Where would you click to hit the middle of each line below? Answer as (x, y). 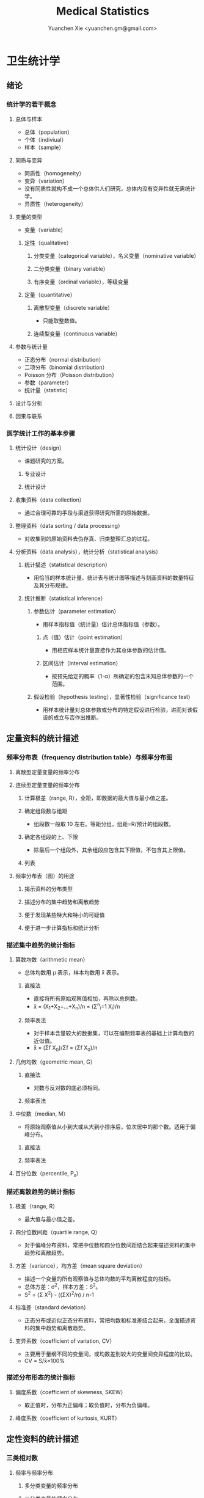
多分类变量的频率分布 (51, 1485)
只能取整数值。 (61, 320)
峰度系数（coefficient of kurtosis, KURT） (67, 1418)
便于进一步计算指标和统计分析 (62, 927)
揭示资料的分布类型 (49, 889)
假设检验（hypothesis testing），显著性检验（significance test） (113, 696)
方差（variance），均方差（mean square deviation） (80, 1266)
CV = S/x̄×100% (45, 1361)
